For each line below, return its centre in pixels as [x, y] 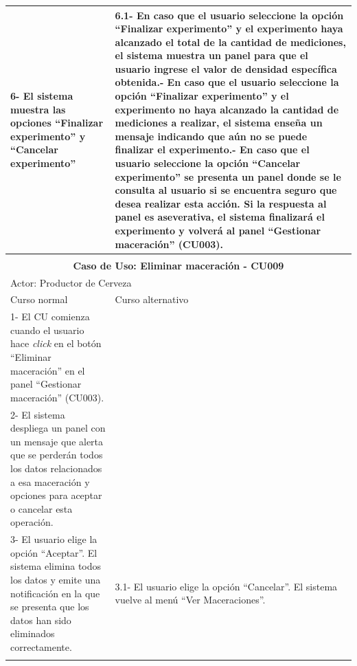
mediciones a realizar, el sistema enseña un [219, 123]
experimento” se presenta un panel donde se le [228, 176]
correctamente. [41, 646]
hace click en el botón [56, 343]
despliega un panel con [58, 428]
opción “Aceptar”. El [54, 552]
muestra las [38, 109]
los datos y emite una [56, 579]
